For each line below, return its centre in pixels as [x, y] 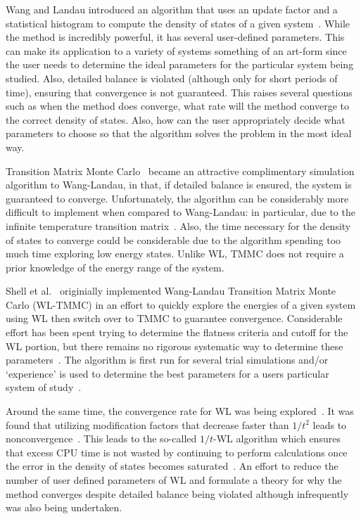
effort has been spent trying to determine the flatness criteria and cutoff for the [177, 332]
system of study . [44, 387]
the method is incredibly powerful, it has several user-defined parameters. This [175, 37]
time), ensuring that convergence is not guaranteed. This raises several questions [179, 92]
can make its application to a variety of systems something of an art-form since [176, 50]
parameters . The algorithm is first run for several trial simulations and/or [167, 360]
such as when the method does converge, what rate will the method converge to [177, 106]
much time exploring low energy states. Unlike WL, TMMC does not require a [175, 254]
